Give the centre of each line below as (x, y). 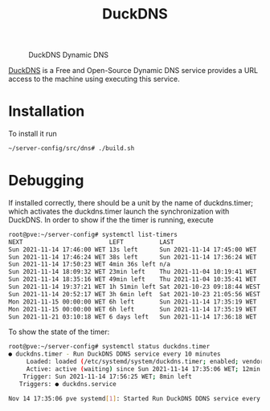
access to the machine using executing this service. (94, 79)
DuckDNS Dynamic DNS (68, 55)
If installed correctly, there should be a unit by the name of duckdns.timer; (131, 202)
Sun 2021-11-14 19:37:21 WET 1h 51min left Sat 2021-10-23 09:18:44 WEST (135, 287)
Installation (47, 111)
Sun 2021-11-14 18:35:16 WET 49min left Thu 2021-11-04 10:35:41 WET (133, 279)
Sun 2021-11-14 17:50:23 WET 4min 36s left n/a (90, 265)
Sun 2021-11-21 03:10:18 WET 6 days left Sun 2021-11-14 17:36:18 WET (133, 317)
